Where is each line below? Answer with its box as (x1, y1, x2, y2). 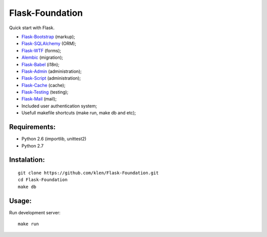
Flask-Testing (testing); (21, 89, 69, 95)
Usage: (9, 196, 32, 205)
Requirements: (9, 123, 56, 131)
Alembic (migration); (21, 54, 63, 60)
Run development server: (9, 209, 61, 215)
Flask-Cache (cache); (21, 82, 66, 88)
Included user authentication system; (21, 103, 97, 109)
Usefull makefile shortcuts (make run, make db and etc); (21, 110, 136, 116)
